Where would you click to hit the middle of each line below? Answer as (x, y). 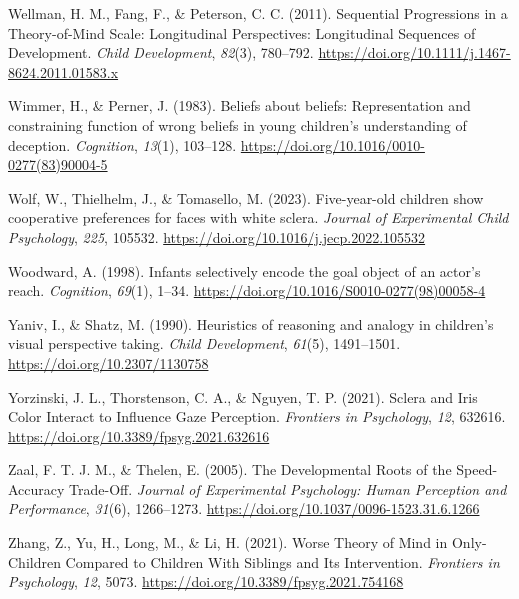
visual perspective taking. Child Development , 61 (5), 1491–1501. (204, 343)
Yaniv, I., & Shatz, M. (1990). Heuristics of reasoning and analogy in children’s (251, 323)
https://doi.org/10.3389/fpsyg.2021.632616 (139, 435)
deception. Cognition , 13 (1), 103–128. (122, 144)
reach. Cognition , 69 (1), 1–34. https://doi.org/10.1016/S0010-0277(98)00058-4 (247, 290)
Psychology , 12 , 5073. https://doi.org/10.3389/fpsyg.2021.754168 (206, 581)
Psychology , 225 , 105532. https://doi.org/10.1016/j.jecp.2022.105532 (217, 236)
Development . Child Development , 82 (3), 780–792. (161, 52)
